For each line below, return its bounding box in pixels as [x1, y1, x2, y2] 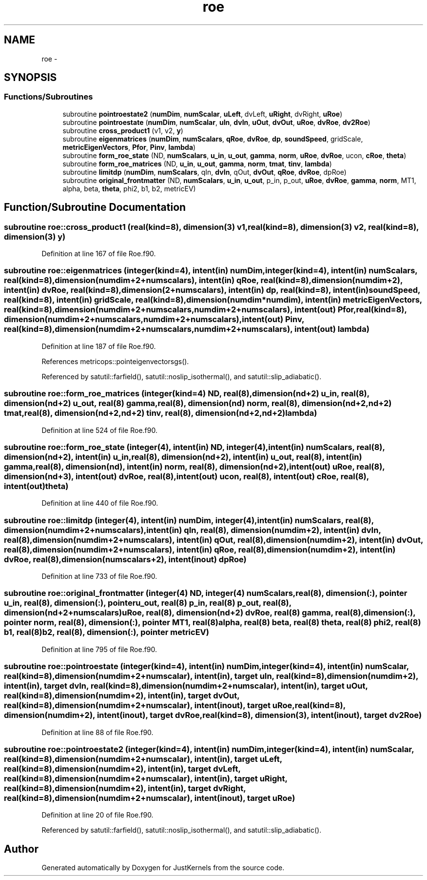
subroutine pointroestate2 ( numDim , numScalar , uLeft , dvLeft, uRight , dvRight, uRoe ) [62, 109, 343, 118]
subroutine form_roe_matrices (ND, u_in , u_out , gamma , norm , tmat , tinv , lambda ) [62, 159, 332, 168]
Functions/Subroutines [4, 92, 93, 102]
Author [4, 842, 39, 855]
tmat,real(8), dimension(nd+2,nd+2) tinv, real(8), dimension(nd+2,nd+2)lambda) [4, 408, 317, 418]
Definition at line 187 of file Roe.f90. [41, 342, 156, 350]
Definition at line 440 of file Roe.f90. [41, 499, 158, 508]
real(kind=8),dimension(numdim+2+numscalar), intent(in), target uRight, [4, 773, 288, 783]
